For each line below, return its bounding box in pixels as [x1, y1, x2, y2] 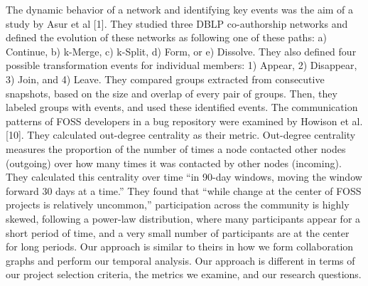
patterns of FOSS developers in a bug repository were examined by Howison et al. [6, 113, 363, 128]
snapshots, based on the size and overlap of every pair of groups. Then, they [6, 85, 337, 100]
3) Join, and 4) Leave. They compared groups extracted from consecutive [6, 71, 325, 86]
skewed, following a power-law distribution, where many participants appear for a [6, 211, 361, 226]
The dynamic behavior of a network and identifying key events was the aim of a [6, 2, 354, 16]
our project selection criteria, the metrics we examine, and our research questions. [6, 267, 362, 282]
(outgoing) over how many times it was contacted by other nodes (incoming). [6, 155, 342, 170]
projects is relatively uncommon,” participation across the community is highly [6, 197, 350, 212]
